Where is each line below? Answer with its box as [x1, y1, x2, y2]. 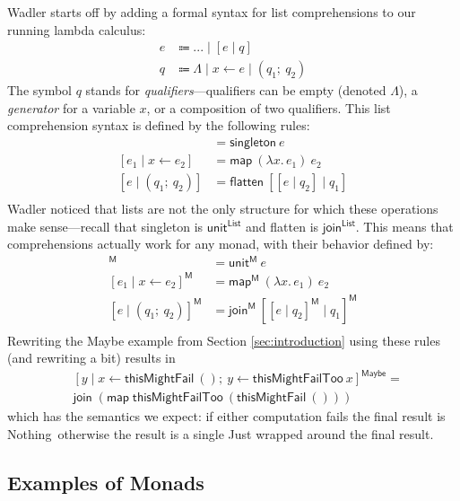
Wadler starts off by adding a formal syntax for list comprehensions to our [7, 3, 416, 21]
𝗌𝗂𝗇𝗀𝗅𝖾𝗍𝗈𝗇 [230, 136, 276, 150]
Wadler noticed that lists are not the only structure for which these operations [7, 199, 438, 218]
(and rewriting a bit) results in [7, 348, 176, 367]
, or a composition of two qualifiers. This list [146, 98, 391, 117]
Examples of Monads [7, 468, 204, 496]
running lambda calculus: [7, 20, 146, 39]
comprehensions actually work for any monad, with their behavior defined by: [7, 234, 434, 253]
